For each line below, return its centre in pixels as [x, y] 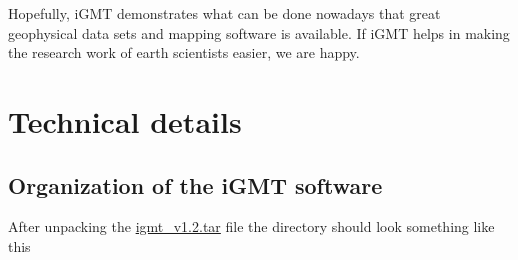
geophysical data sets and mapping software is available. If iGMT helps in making [259, 32]
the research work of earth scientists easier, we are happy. [184, 52]
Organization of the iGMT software [195, 184]
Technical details [125, 120]
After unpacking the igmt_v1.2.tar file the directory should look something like [251, 226]
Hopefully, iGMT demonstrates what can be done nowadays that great [224, 13]
